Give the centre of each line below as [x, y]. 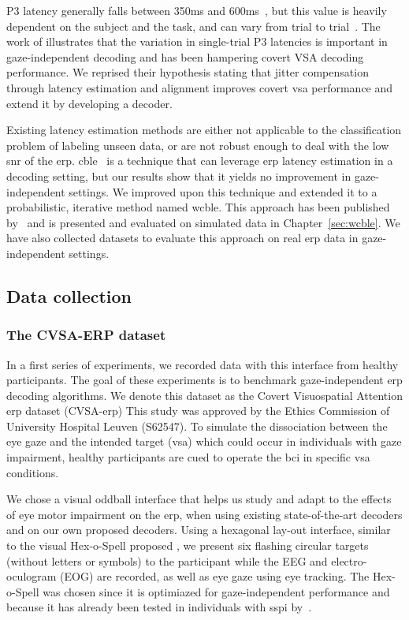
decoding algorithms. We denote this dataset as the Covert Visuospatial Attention [204, 395]
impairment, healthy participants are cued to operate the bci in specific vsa [188, 457]
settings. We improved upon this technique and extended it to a [223, 191]
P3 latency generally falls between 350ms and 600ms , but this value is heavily [197, 10]
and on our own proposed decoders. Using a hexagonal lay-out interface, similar [199, 530]
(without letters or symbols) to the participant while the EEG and [167, 560]
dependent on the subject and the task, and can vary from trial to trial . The [193, 26]
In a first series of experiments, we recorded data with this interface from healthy [203, 364]
